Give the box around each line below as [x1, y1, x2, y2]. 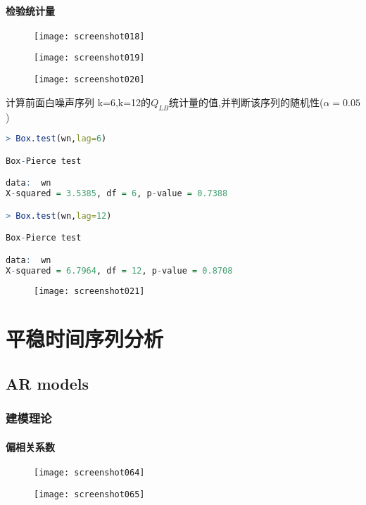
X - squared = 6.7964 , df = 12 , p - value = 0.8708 [6, 265, 233, 276]
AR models [6, 372, 89, 394]
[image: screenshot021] [34, 286, 145, 297]
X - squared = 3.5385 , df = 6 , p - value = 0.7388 [6, 188, 228, 199]
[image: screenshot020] [34, 75, 145, 85]
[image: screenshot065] [34, 489, 145, 499]
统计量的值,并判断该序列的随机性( [169, 94, 324, 109]
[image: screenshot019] [34, 53, 145, 63]
